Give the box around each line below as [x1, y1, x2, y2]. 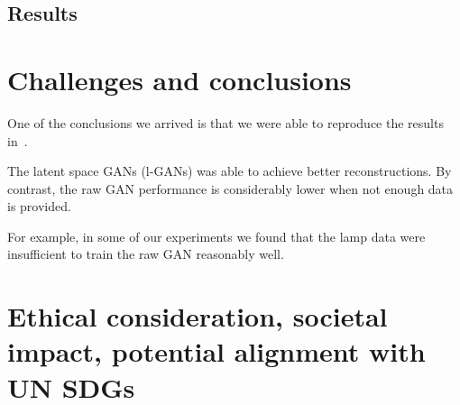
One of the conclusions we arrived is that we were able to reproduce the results [7, 113, 444, 132]
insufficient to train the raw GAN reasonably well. [7, 244, 284, 263]
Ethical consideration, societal [7, 298, 388, 335]
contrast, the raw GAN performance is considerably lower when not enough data [7, 179, 454, 198]
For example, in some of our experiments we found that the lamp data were [7, 226, 426, 245]
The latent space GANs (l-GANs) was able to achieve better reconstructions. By [7, 161, 452, 180]
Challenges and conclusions [7, 60, 352, 97]
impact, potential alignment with [7, 333, 426, 370]
